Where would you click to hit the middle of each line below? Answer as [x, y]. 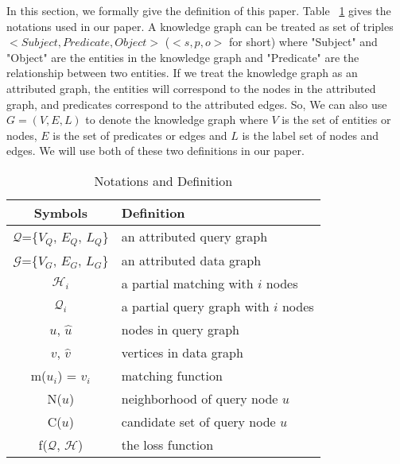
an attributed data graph [191, 260]
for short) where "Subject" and [303, 42]
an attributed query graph [194, 237]
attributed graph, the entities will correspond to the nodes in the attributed [191, 88]
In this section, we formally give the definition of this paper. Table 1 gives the [199, 10]
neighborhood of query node [200, 398]
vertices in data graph [182, 352]
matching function [172, 375]
